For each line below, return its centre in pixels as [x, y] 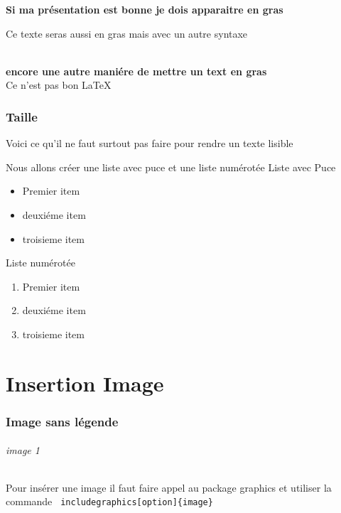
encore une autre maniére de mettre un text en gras [136, 71]
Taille [22, 116]
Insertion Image [85, 383]
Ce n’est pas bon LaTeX [59, 85]
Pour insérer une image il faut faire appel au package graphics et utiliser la [169, 487]
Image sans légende [62, 421]
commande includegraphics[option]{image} [109, 501]
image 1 [23, 450]
